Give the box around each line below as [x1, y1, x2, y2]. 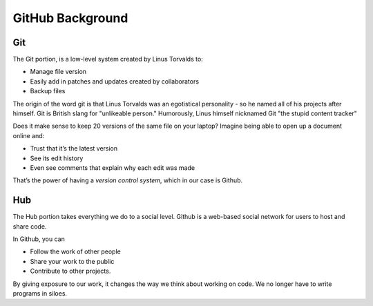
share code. [12, 222, 47, 231]
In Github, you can [12, 235, 65, 243]
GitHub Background [12, 10, 128, 26]
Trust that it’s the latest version [30, 144, 118, 153]
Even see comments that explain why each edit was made [30, 163, 195, 172]
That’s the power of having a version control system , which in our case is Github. [12, 176, 243, 184]
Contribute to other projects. [30, 267, 111, 276]
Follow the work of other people [30, 247, 121, 256]
